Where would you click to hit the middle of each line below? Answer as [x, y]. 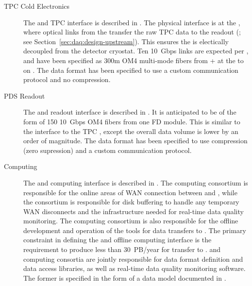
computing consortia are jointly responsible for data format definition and [133, 259]
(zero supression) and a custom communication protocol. [108, 150]
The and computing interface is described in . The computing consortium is [136, 182]
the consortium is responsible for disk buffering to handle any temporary [131, 202]
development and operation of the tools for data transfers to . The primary [135, 230]
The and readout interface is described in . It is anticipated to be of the [130, 112]
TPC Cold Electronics [37, 6]
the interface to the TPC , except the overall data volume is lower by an [131, 131]
